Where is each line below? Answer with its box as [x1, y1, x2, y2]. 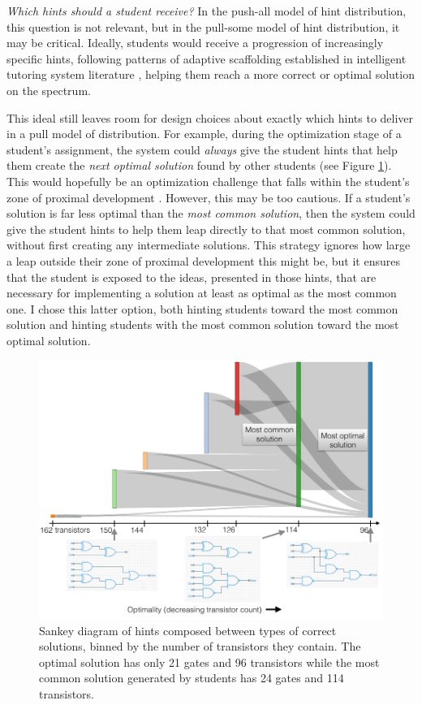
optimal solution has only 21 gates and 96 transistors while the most [39, 653, 380, 670]
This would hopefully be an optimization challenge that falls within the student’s [6, 172, 410, 189]
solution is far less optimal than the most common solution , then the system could [6, 205, 416, 222]
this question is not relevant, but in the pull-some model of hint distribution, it [6, 18, 400, 35]
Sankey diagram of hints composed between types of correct [39, 621, 337, 638]
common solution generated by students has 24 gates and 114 [39, 669, 344, 686]
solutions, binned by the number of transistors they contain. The [39, 638, 361, 655]
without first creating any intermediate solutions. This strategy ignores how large [6, 236, 411, 253]
